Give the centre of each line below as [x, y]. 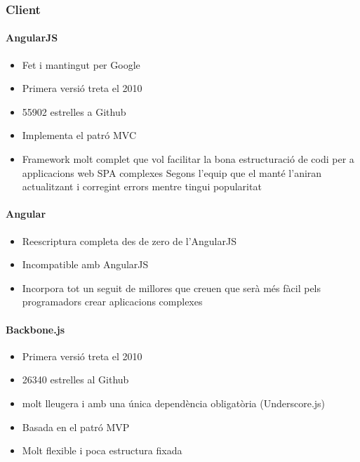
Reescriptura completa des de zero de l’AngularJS [129, 240]
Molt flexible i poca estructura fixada [102, 450]
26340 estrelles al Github [75, 379]
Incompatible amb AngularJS [85, 264]
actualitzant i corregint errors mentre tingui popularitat [142, 186]
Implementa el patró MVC [79, 135]
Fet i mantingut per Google [81, 64]
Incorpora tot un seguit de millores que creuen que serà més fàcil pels [172, 288]
